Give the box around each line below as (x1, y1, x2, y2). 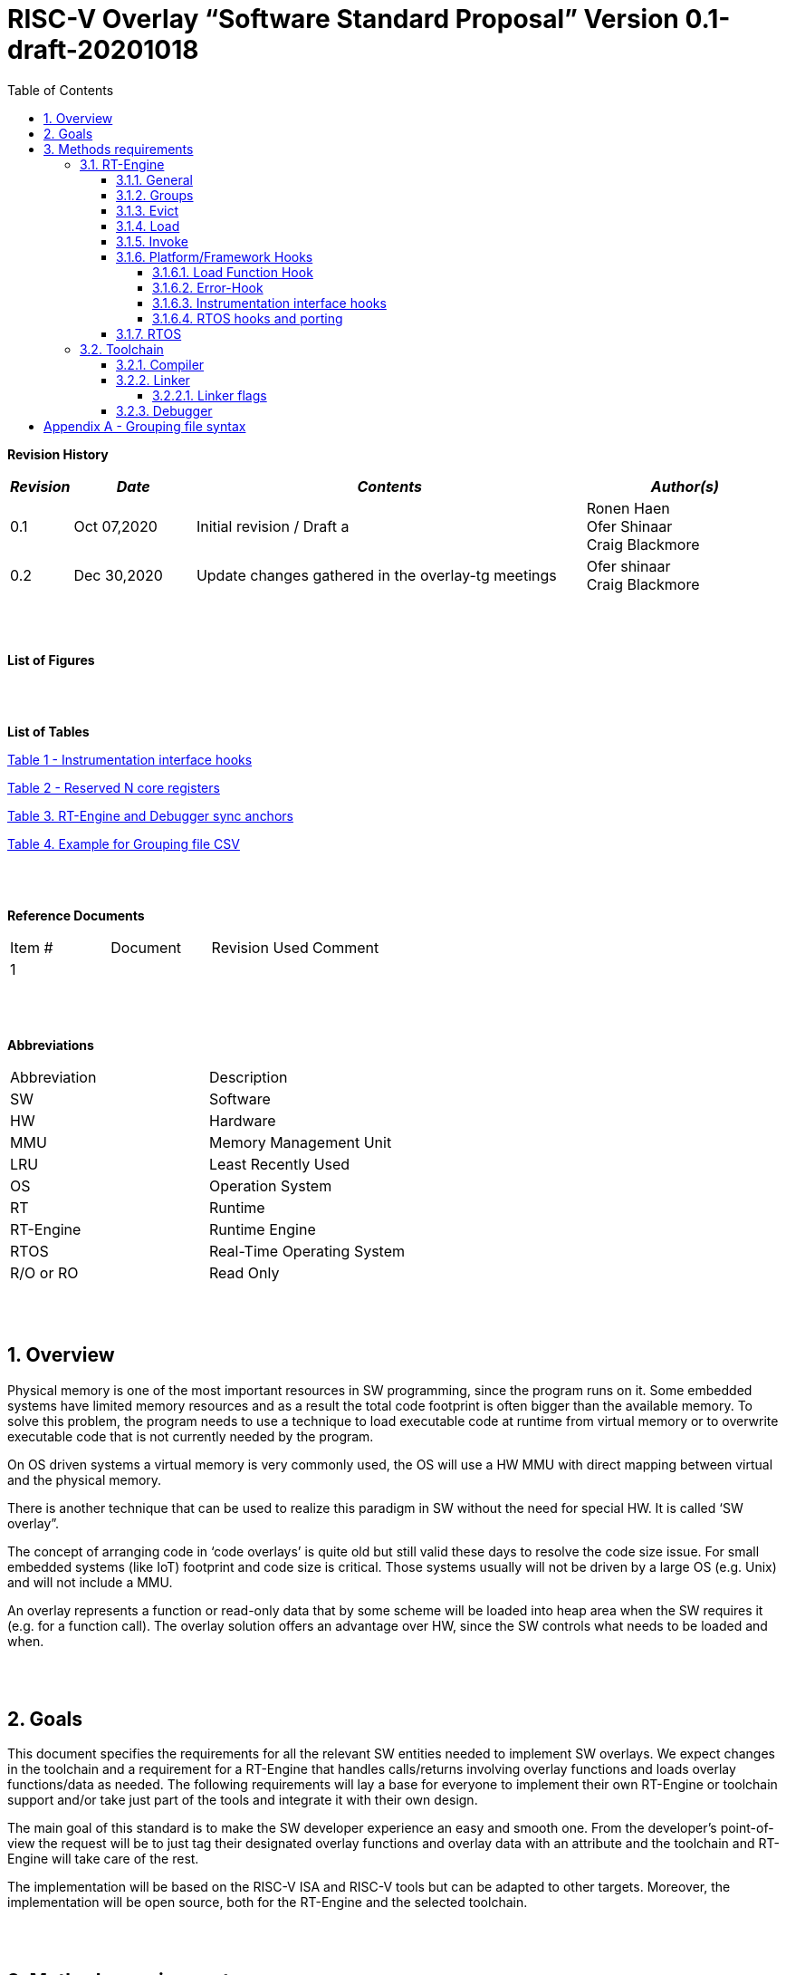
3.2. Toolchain (80, 341, 164, 357)
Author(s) (650, 477, 719, 496)
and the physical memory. (7, 1471, 162, 1488)
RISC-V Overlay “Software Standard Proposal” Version (7, 4, 679, 34)
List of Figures (7, 651, 95, 668)
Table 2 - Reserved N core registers (7, 779, 220, 795)
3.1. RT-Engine (80, 156, 165, 172)
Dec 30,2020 (73, 565, 163, 584)
